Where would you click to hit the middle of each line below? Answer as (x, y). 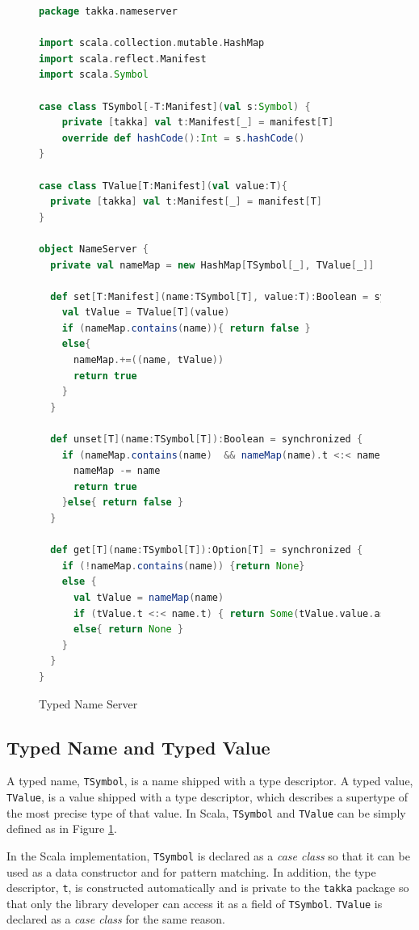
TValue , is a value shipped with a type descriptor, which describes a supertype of (207, 796)
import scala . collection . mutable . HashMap (152, 43)
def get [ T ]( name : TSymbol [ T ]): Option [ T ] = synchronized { (207, 550)
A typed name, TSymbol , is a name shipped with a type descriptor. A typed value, (210, 781)
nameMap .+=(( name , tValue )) (149, 360)
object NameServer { (94, 249)
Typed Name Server (88, 703)
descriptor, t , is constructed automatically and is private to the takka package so (208, 888)
